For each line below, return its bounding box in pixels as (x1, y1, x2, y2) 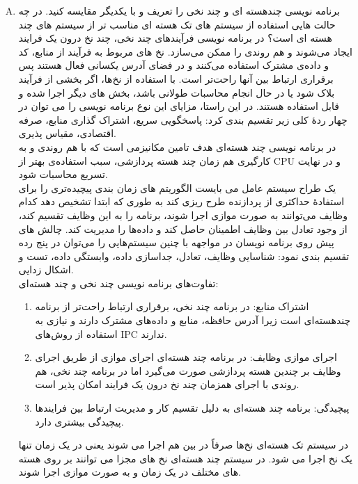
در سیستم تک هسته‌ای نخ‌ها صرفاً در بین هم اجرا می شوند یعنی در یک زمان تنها (18, 437, 349, 452)
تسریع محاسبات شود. (18, 167, 108, 181)
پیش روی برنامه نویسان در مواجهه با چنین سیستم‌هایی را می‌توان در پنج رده (18, 235, 334, 250)
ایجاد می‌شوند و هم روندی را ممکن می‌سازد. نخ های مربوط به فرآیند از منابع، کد (18, 44, 352, 58)
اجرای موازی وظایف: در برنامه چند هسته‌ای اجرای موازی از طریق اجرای (35, 350, 337, 364)
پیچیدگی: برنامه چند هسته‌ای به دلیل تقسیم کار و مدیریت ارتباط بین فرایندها (35, 401, 350, 415)
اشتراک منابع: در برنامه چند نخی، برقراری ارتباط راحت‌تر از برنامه (35, 299, 309, 314)
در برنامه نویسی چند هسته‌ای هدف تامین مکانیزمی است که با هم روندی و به (18, 139, 336, 154)
